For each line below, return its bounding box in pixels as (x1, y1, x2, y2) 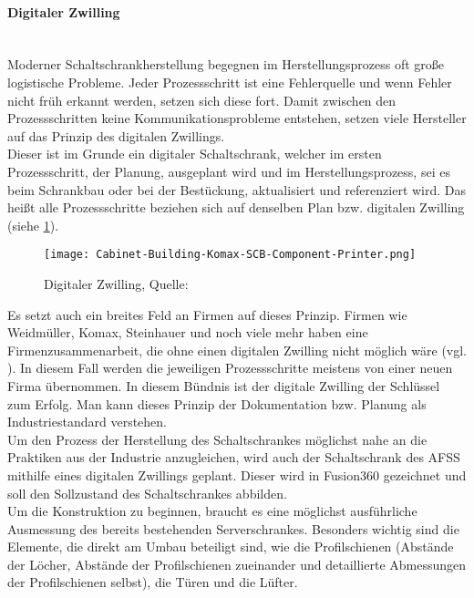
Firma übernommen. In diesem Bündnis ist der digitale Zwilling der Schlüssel (7, 376, 440, 395)
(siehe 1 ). (7, 215, 59, 234)
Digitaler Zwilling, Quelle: (44, 273, 189, 293)
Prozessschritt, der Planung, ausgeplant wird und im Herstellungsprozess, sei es (7, 161, 450, 180)
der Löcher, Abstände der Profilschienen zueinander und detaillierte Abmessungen (7, 554, 467, 573)
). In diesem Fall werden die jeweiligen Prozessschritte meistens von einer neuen (7, 358, 453, 377)
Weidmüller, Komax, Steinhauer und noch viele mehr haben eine (7, 323, 368, 342)
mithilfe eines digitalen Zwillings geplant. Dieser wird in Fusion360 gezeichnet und (7, 465, 467, 484)
